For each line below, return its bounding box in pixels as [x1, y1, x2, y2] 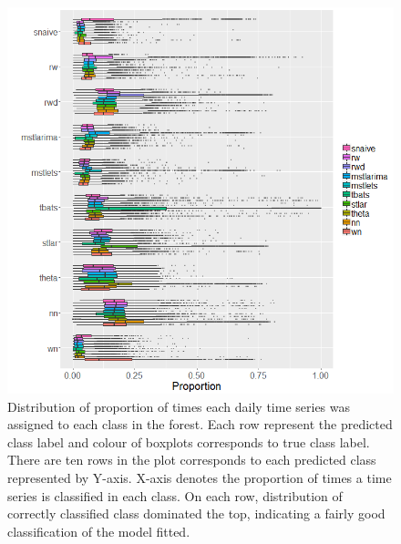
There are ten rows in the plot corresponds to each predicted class [7, 450, 376, 469]
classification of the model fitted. [7, 521, 190, 540]
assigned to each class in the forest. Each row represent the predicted [7, 415, 393, 434]
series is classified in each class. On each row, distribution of [7, 486, 343, 505]
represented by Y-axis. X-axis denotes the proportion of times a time [7, 467, 392, 487]
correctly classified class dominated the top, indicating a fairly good [7, 504, 386, 523]
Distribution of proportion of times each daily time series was [7, 396, 351, 416]
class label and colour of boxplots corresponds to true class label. [7, 432, 370, 451]
